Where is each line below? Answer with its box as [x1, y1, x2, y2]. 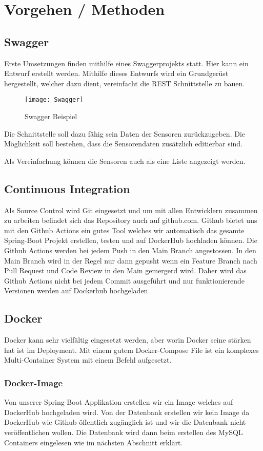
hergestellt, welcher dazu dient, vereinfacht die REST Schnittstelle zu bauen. [4, 78, 245, 88]
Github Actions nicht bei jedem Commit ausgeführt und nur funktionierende [4, 275, 245, 286]
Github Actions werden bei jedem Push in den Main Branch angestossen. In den [4, 245, 256, 255]
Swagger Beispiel [25, 111, 77, 122]
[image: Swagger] [25, 96, 84, 104]
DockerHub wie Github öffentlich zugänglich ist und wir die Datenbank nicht [4, 417, 246, 427]
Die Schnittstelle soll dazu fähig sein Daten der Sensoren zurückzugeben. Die [4, 128, 246, 139]
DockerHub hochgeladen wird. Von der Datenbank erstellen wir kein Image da [4, 406, 250, 417]
